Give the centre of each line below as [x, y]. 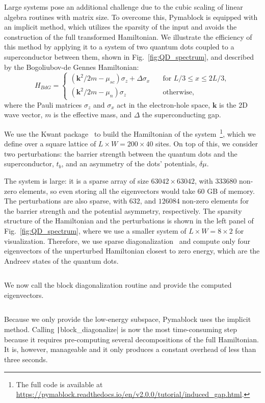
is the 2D [233, 104]
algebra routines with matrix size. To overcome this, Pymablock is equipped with [131, 17]
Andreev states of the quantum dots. [61, 260]
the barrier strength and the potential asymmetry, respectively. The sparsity [123, 210]
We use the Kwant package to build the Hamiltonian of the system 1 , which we [130, 133]
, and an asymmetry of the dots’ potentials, [129, 163]
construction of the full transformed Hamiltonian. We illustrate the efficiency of [128, 36]
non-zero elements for [216, 201]
